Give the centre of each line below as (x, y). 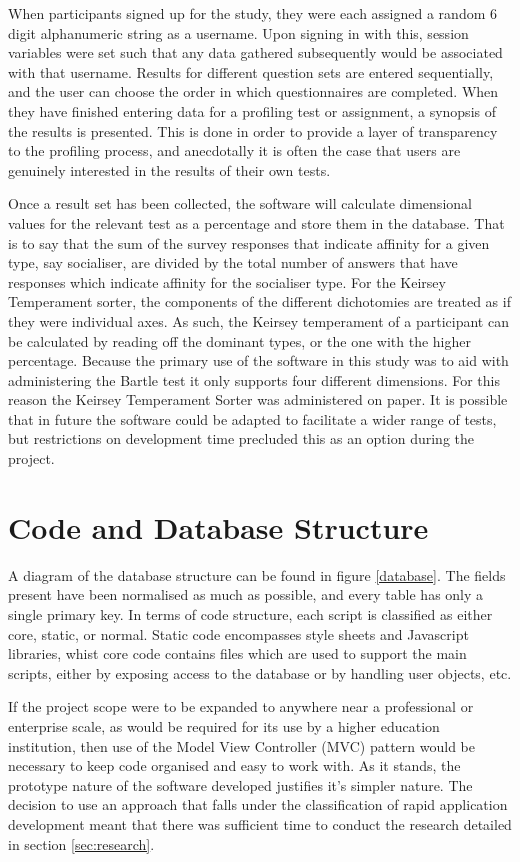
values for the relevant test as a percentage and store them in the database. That (256, 222)
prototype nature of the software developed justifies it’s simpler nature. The (240, 784)
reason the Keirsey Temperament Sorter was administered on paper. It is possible (258, 399)
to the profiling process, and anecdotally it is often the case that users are (234, 150)
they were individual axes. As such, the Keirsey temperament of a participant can (258, 320)
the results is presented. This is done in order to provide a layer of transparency (253, 130)
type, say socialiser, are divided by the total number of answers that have (233, 262)
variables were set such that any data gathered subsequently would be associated (255, 52)
